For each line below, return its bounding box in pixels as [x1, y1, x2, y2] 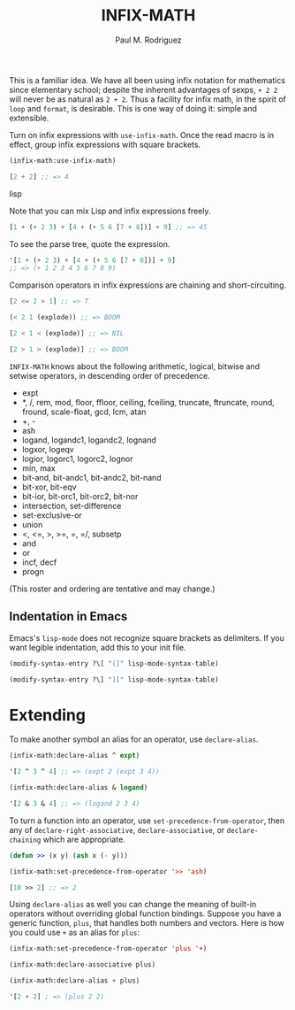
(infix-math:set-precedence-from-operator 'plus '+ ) [9, 944, 208, 953]
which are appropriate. [42, 834, 125, 844]
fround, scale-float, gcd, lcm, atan [21, 406, 147, 417]
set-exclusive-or [21, 510, 82, 520]
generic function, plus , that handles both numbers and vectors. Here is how [9, 918, 285, 929]
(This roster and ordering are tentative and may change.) [9, 583, 216, 594]
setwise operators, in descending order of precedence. [9, 370, 210, 381]
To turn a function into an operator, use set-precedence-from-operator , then [9, 815, 285, 826]
